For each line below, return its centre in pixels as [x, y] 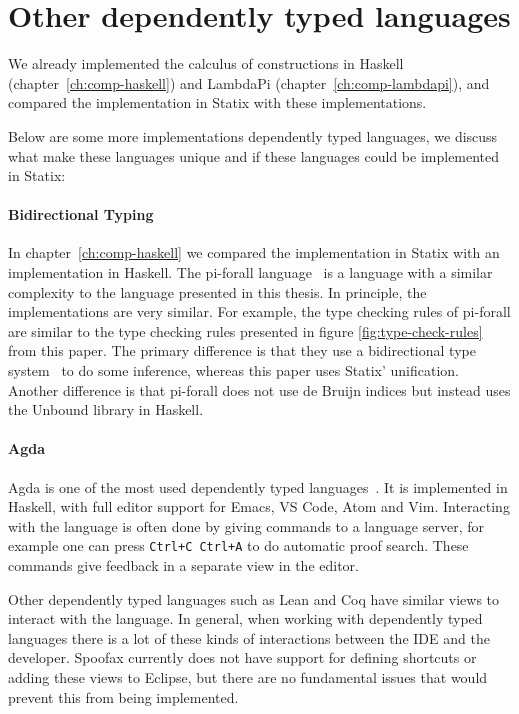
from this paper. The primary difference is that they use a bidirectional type [242, 350]
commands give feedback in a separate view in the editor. [183, 565]
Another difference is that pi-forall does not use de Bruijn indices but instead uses [259, 389]
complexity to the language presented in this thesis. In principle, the [217, 291]
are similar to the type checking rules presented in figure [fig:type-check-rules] [245, 330]
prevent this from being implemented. [123, 696]
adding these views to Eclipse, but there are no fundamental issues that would [248, 677]
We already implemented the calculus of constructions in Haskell [206, 63]
